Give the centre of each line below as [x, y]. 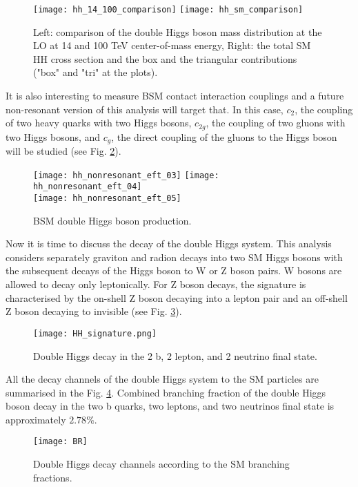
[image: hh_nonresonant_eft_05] [107, 199]
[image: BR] [60, 442]
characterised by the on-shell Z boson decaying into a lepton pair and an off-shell [177, 297]
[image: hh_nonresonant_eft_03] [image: [126, 175]
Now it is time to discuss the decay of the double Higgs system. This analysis [169, 243]
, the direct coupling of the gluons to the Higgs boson [224, 136]
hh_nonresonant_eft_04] [88, 187]
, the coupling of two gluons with [276, 123]
